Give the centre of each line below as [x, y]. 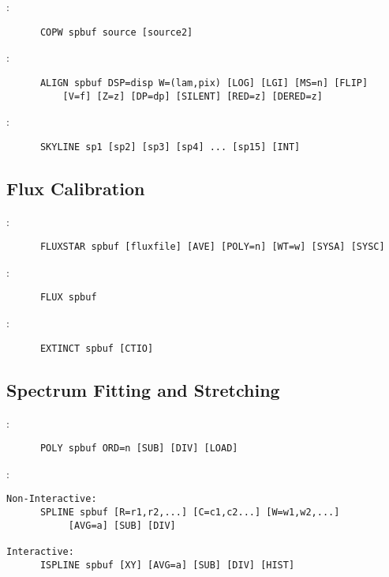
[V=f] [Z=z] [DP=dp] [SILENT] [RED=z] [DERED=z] [193, 96]
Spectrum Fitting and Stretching [143, 389]
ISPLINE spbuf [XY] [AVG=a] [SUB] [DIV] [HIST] [167, 565]
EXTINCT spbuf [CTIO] [97, 348]
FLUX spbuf [68, 298]
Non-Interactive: [52, 499]
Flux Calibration [76, 188]
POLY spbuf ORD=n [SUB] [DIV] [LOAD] [139, 449]
